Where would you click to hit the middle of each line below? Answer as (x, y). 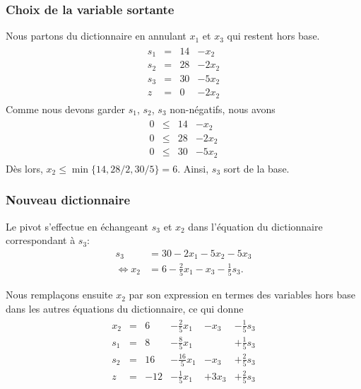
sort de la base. (256, 168)
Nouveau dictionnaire (68, 200)
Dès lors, (24, 168)
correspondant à (41, 240)
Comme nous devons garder (65, 109)
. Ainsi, (193, 168)
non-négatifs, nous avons (223, 109)
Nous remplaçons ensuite (59, 295)
